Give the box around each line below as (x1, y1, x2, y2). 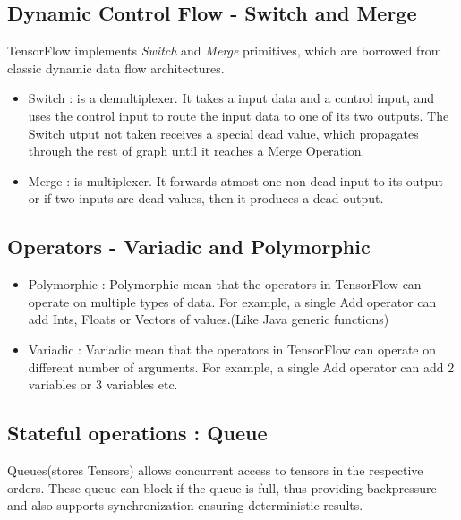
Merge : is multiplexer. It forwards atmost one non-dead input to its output (28, 171, 444, 190)
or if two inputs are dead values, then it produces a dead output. (28, 189, 384, 208)
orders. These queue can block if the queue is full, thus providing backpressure (7, 478, 437, 497)
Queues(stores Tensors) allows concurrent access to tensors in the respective (7, 460, 423, 479)
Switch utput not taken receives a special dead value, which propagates (28, 124, 419, 142)
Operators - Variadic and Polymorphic (7, 233, 371, 260)
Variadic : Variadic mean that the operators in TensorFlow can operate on (28, 339, 437, 358)
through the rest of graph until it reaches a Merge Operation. (28, 141, 365, 160)
